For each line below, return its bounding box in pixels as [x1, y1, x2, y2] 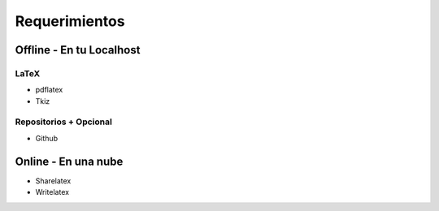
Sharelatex [35, 175, 72, 186]
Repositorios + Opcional [15, 116, 113, 127]
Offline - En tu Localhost [15, 43, 141, 57]
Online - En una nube [15, 154, 124, 168]
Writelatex [35, 187, 69, 197]
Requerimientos [15, 12, 125, 30]
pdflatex [35, 85, 63, 95]
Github [35, 133, 59, 143]
